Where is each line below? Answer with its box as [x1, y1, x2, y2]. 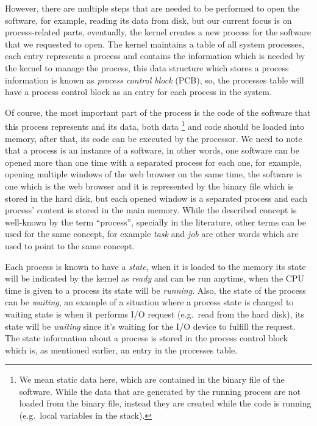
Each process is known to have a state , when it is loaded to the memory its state [5, 260, 306, 272]
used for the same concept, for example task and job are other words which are [5, 227, 299, 240]
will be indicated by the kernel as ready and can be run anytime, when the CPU [5, 272, 304, 285]
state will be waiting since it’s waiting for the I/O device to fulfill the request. [5, 319, 296, 332]
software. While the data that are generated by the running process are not [19, 385, 301, 397]
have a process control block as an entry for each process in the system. [5, 85, 272, 98]
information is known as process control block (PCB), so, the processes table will [5, 73, 304, 86]
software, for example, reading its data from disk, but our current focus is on [5, 13, 292, 26]
